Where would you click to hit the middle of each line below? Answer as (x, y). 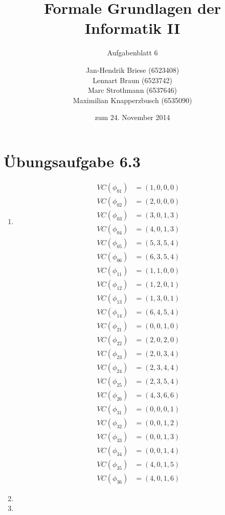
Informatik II (132, 28)
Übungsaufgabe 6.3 (72, 161)
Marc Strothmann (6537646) (132, 90)
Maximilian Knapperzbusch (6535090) (132, 100)
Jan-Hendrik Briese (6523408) (132, 70)
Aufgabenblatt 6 (132, 53)
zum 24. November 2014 (132, 117)
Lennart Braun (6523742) (132, 80)
